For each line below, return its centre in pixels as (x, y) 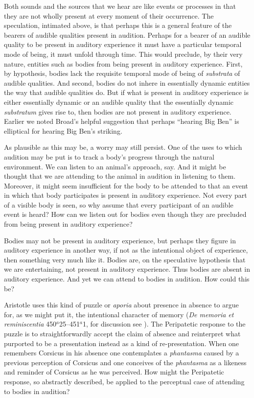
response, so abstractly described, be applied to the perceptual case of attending (124, 381)
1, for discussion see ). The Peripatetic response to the (164, 324)
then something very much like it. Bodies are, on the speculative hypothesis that (125, 259)
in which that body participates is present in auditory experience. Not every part (126, 195)
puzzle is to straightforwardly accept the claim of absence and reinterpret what (122, 333)
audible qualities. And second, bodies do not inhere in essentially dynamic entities (127, 82)
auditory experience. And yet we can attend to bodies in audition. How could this (127, 279)
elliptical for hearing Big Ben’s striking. (63, 130)
